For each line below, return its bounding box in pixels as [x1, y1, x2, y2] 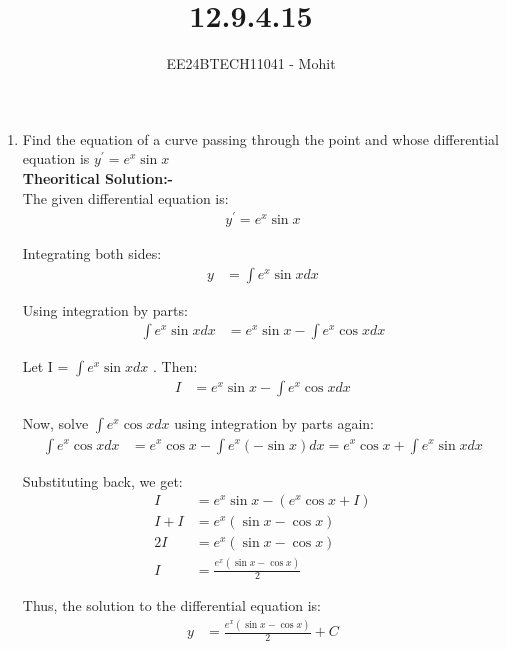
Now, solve [22, 413, 89, 434]
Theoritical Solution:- [22, 167, 173, 188]
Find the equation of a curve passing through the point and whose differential [22, 128, 499, 149]
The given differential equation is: [22, 187, 229, 208]
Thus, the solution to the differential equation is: [22, 595, 321, 616]
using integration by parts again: [174, 413, 374, 434]
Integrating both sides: [22, 243, 162, 264]
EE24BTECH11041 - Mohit [166, 53, 336, 74]
